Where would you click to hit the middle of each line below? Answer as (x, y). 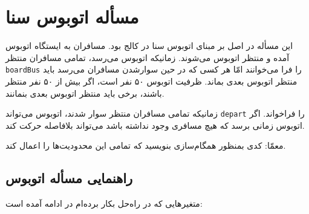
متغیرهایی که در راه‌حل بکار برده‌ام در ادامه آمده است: (104, 203)
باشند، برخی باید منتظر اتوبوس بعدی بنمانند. (85, 93)
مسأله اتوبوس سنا (72, 17)
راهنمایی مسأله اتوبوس (69, 178)
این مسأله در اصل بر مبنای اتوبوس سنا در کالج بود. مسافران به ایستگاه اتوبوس (149, 46)
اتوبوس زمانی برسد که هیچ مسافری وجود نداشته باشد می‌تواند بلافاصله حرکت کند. (155, 125)
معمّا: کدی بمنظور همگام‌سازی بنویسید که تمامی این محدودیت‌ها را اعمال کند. (146, 145)
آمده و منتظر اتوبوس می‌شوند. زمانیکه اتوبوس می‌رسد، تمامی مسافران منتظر (148, 57)
